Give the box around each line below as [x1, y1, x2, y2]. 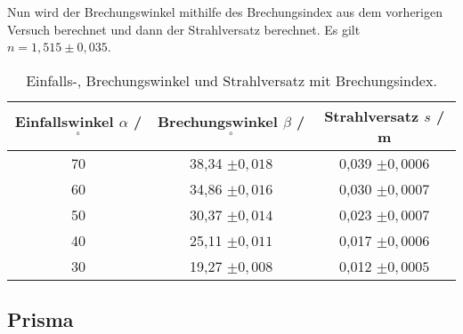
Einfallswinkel [14, 110, 114, 131]
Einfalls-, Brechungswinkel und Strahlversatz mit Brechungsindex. [26, 69, 437, 91]
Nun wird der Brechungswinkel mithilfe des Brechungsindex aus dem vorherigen [7, 3, 443, 20]
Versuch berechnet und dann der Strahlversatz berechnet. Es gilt [7, 20, 361, 38]
